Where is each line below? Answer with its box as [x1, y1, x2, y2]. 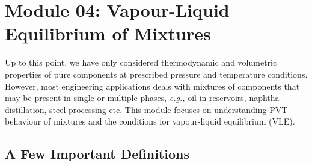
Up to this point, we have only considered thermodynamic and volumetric [5, 56, 277, 69]
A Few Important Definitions [5, 144, 189, 163]
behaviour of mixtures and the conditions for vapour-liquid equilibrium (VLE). [5, 115, 295, 128]
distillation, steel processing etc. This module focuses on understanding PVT [5, 103, 288, 115]
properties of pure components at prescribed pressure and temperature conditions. [5, 67, 308, 80]
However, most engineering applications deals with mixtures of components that [5, 79, 300, 92]
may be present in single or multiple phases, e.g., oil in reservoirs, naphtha [5, 91, 280, 104]
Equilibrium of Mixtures [5, 21, 211, 46]
